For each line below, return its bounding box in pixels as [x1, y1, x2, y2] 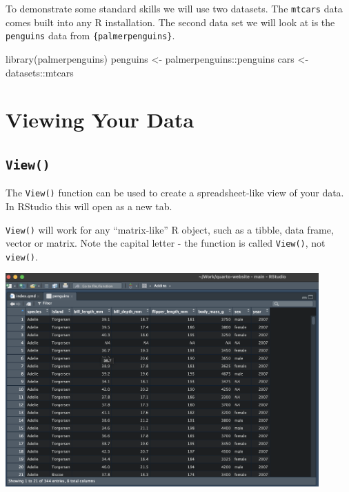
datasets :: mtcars [6, 65, 74, 79]
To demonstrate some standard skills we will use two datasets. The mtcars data [6, 1, 343, 15]
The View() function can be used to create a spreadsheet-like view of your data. [6, 185, 344, 200]
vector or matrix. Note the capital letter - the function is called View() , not [6, 236, 326, 250]
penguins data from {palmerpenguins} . [6, 28, 175, 43]
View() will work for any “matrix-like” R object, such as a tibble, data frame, [6, 222, 334, 236]
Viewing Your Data [6, 105, 195, 134]
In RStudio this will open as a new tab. [6, 198, 172, 213]
